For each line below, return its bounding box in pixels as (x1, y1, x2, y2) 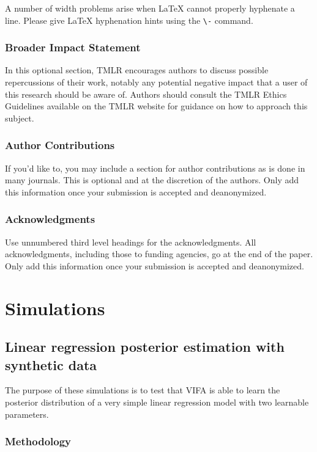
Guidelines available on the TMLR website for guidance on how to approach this (5, 100, 308, 112)
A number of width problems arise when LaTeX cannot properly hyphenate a (5, 2, 295, 14)
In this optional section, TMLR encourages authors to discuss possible (5, 64, 269, 76)
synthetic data (5, 355, 97, 374)
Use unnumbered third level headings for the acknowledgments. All (5, 235, 256, 248)
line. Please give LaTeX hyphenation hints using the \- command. (5, 13, 253, 26)
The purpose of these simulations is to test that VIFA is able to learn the (5, 384, 280, 396)
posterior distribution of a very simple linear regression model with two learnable (5, 396, 309, 408)
